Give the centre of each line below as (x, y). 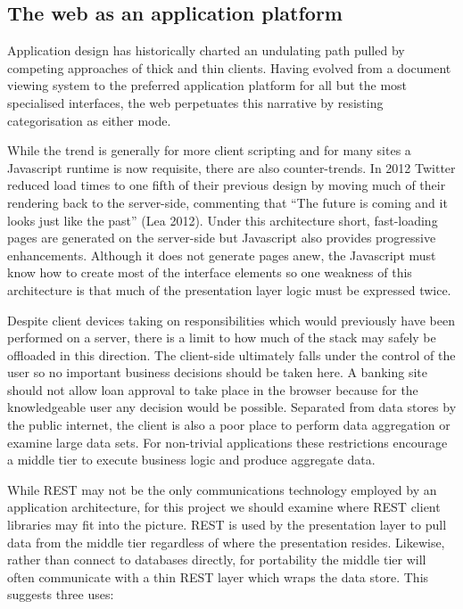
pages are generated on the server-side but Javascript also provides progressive (222, 238)
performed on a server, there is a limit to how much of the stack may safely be (222, 337)
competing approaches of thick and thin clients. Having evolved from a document (229, 67)
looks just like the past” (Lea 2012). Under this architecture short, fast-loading (223, 220)
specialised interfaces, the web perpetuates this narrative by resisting (195, 102)
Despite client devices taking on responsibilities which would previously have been (231, 320)
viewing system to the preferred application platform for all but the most (207, 85)
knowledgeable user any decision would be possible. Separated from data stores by (232, 407)
